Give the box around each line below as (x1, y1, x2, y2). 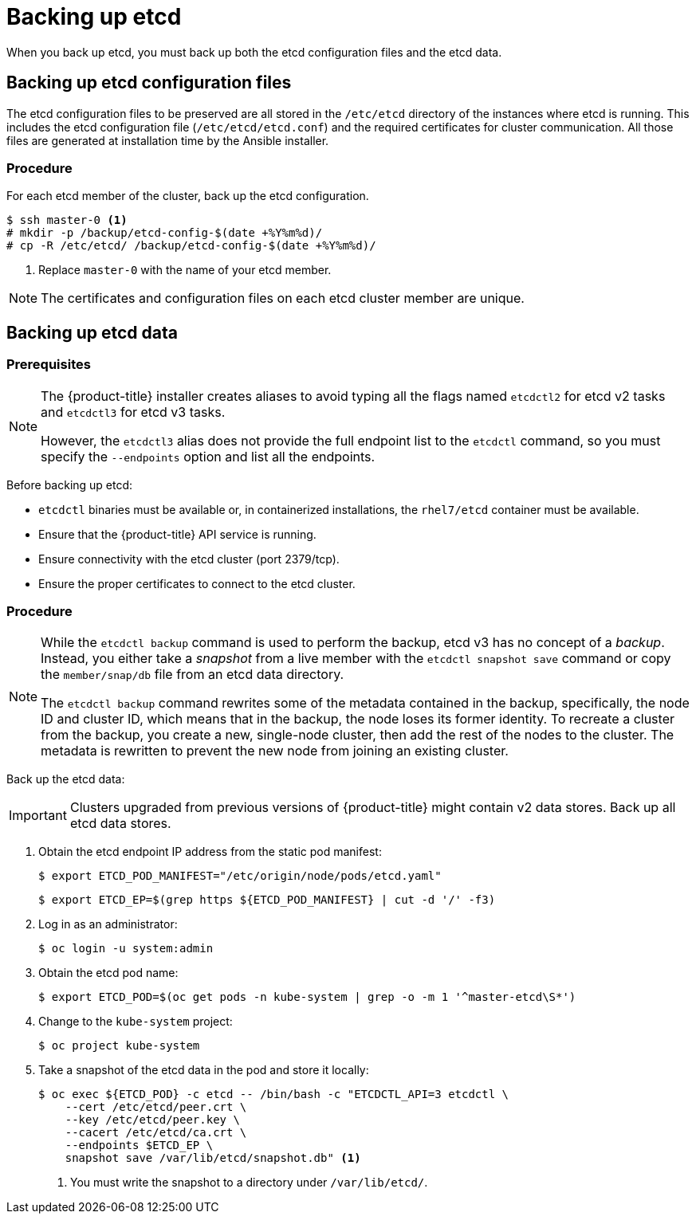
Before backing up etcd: (6, 477, 133, 492)
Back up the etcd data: (6, 772, 125, 787)
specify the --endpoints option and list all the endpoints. (41, 448, 376, 465)
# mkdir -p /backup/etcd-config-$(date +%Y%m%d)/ (6, 226, 323, 240)
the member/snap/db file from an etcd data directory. (41, 666, 344, 683)
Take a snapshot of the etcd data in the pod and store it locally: (38, 1063, 369, 1077)
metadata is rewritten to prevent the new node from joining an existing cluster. (41, 743, 509, 759)
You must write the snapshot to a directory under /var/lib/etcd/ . (70, 1175, 428, 1190)
